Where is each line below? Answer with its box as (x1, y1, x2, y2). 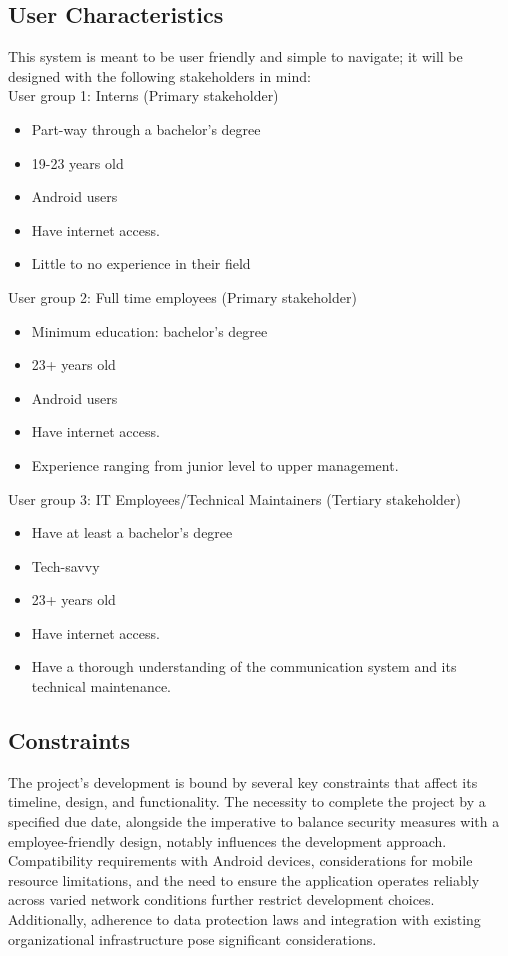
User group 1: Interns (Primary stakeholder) (8, 85, 279, 106)
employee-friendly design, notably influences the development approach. (8, 830, 447, 851)
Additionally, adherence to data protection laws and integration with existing (8, 909, 481, 930)
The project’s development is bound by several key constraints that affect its (8, 771, 478, 792)
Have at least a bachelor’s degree (31, 522, 233, 543)
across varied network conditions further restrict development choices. (8, 889, 435, 910)
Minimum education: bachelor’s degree (31, 320, 268, 341)
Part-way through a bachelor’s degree (31, 118, 261, 139)
